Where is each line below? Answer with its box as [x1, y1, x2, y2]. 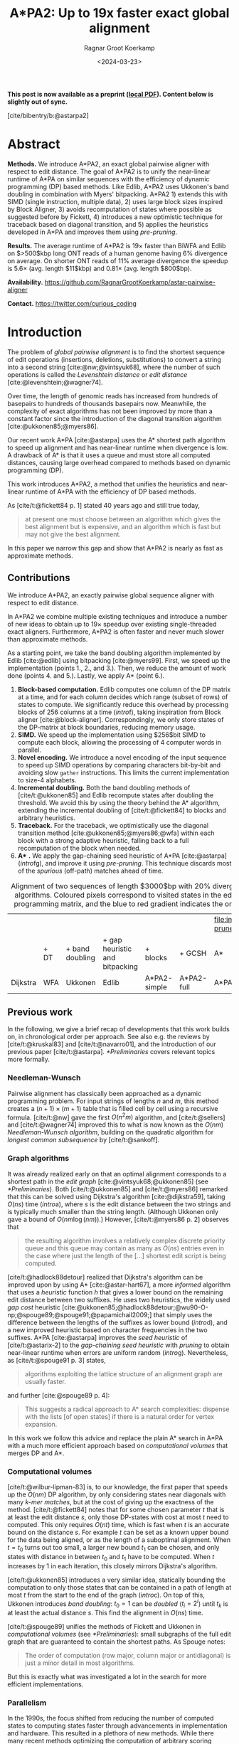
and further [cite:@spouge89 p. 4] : [7, 1391, 110, 1399]
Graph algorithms [7, 1154, 70, 1164]
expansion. [24, 1420, 58, 1428]
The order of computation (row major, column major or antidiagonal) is [24, 1652, 231, 1660]
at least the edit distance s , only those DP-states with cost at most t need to [7, 1513, 229, 1521]
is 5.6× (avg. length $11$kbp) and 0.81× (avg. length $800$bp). [7, 264, 192, 272]
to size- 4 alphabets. [17, 775, 77, 784]
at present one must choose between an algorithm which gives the [24, 514, 221, 523]
